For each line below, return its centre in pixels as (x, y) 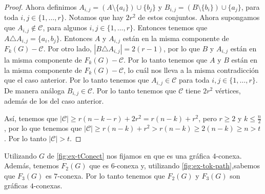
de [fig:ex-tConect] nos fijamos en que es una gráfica (128, 155)
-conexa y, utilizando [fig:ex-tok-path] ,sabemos (187, 166)
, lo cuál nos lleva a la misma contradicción (191, 70)
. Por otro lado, (67, 48)
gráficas (16, 186)
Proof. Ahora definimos (40, 7)
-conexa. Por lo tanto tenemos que (111, 175)
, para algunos (65, 27)
